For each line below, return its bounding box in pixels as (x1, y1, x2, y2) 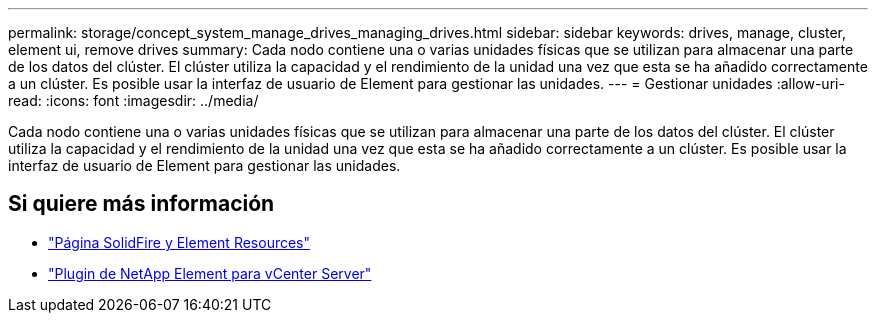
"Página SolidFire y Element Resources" (48, 233, 311, 251)
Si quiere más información (8, 191, 275, 217)
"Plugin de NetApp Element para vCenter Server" (48, 264, 372, 282)
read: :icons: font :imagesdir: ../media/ (8, 92, 259, 109)
